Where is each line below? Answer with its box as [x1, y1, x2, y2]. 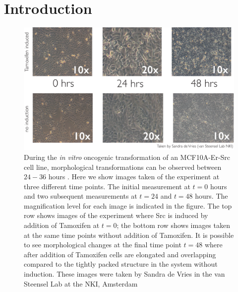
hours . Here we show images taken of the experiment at [48, 171, 220, 182]
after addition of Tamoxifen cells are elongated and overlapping [24, 249, 216, 259]
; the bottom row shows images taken [117, 220, 230, 230]
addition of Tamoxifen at [24, 220, 100, 230]
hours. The [195, 191, 228, 201]
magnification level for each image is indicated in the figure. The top [24, 200, 232, 211]
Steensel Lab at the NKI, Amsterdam [24, 278, 138, 289]
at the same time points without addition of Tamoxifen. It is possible [24, 229, 234, 240]
